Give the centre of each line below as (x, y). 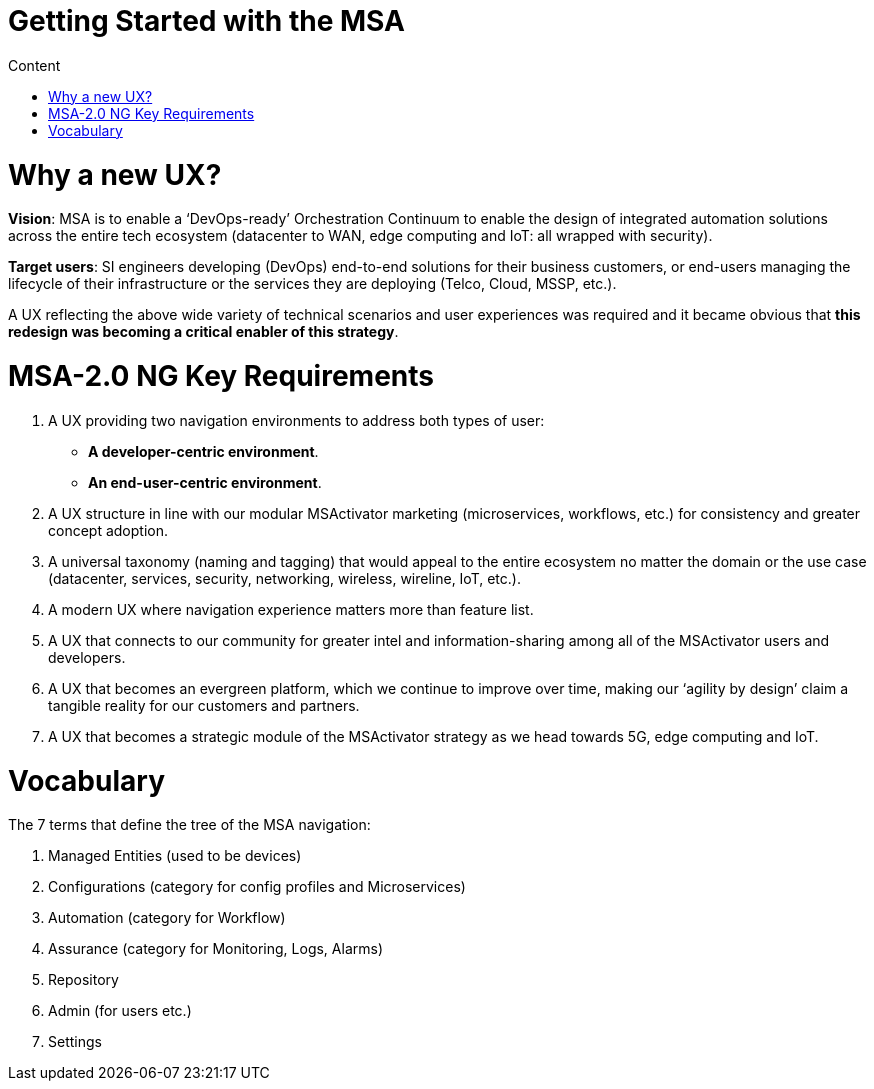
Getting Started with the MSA (206, 21)
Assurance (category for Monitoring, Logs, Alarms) (216, 949)
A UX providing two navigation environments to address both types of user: (296, 420)
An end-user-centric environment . (205, 482)
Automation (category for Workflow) (167, 918)
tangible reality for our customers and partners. (204, 705)
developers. (87, 657)
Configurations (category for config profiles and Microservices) (257, 887)
